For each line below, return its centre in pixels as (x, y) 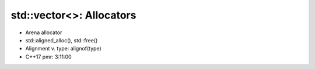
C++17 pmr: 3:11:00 (49, 57)
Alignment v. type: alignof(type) (63, 49)
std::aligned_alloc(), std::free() (62, 40)
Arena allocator (44, 32)
